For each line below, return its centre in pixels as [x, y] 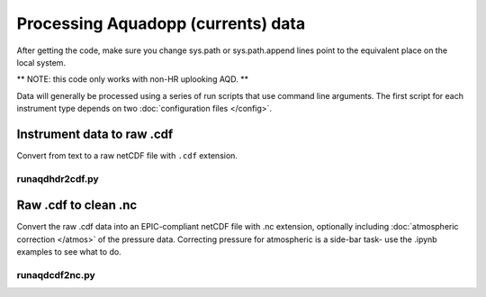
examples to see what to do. [69, 252]
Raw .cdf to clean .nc [77, 206]
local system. [41, 62]
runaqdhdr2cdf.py [58, 178]
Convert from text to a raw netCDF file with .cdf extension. [127, 156]
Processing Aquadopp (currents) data [161, 23]
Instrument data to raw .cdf [95, 134]
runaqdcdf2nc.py [56, 275]
